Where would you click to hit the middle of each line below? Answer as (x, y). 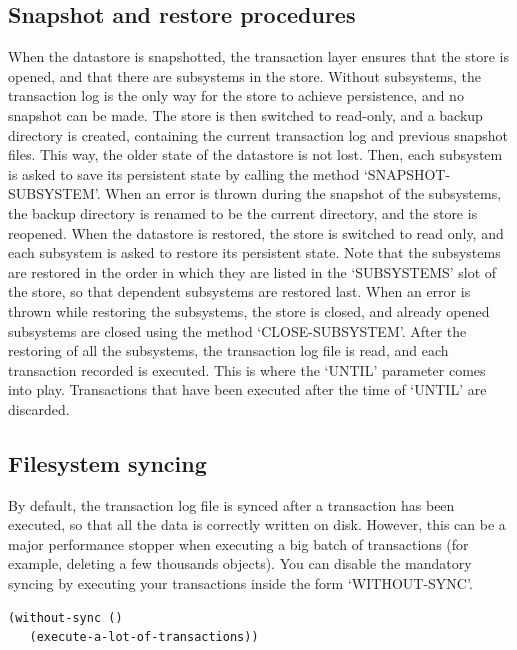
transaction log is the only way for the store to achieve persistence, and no (236, 95)
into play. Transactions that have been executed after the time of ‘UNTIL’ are (247, 389)
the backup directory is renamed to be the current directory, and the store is (243, 212)
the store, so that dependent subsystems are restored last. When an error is (239, 291)
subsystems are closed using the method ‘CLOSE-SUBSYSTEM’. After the (237, 330)
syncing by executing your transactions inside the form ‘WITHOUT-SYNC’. (240, 583)
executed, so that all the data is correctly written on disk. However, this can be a (257, 524)
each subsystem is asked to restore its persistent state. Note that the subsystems (254, 252)
